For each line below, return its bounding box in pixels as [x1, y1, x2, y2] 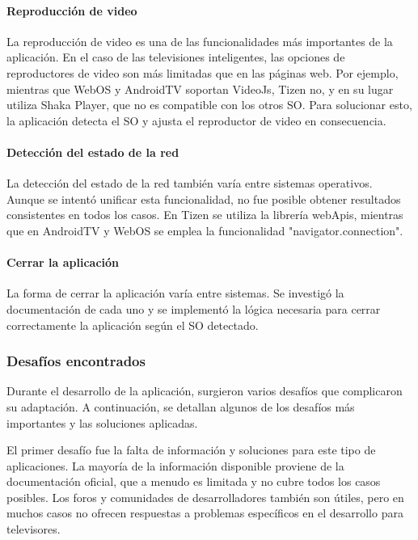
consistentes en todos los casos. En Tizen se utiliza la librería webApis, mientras [6, 206, 403, 223]
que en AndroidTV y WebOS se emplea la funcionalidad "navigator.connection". [6, 221, 403, 238]
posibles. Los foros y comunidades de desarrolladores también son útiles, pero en [6, 488, 404, 505]
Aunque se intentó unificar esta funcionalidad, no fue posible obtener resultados [6, 190, 401, 207]
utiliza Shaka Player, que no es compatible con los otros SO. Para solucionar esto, [6, 96, 412, 113]
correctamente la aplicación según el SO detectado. [6, 316, 259, 333]
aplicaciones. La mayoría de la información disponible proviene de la [6, 457, 344, 474]
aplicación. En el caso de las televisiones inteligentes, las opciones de [6, 49, 345, 65]
